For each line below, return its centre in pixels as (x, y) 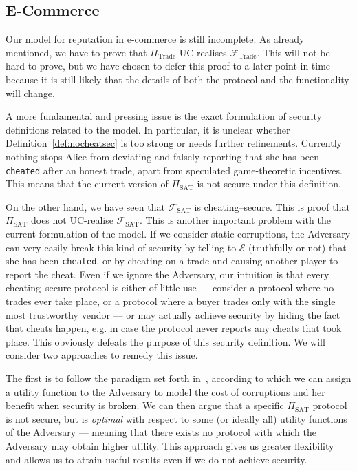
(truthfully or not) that (297, 247)
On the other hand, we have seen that (85, 206)
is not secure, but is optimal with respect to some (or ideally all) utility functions (176, 418)
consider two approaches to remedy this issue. (102, 355)
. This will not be (293, 52)
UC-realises (203, 52)
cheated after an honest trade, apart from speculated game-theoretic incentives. (174, 170)
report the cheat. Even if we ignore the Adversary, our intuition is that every (167, 274)
